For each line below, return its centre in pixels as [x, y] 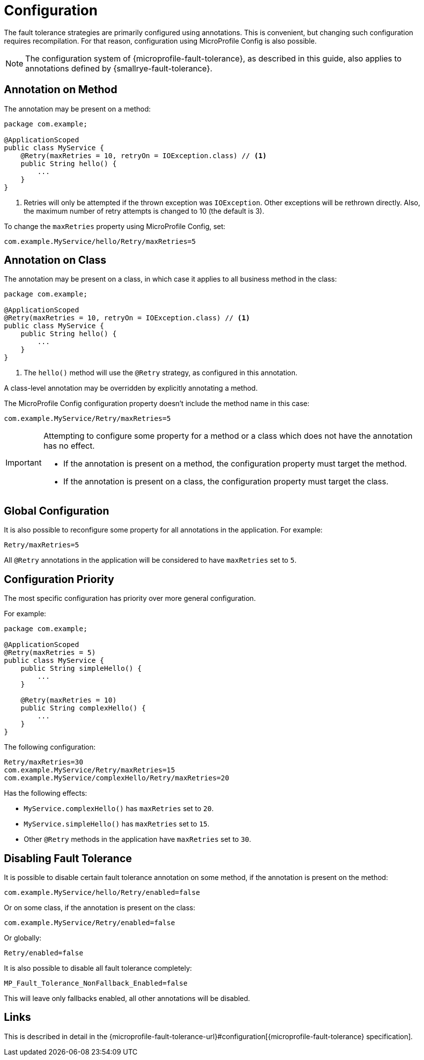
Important [24, 463]
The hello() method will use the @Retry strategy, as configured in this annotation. [161, 373]
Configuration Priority [59, 579]
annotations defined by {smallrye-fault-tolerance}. [119, 68]
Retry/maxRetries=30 [44, 762]
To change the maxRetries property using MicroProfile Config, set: [115, 226]
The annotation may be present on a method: [77, 109]
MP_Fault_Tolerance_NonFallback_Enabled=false [96, 983]
